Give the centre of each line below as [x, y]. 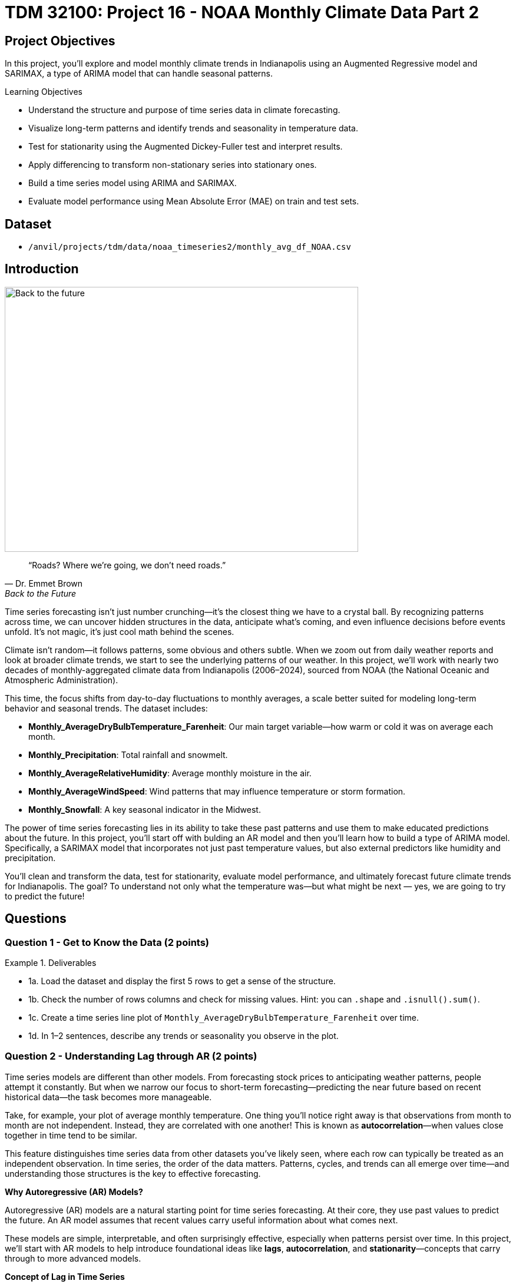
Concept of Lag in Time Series [65, 1276]
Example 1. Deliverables [51, 963]
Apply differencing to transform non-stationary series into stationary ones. [173, 165]
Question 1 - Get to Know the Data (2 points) [107, 942]
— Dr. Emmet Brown [44, 583]
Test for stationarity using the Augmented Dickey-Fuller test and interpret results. [186, 147]
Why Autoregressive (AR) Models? [74, 1192]
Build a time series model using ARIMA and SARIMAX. [133, 183]
